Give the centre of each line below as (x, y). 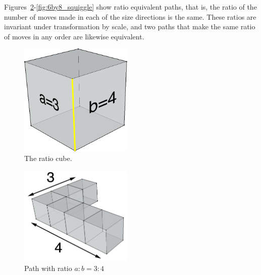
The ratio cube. (48, 158)
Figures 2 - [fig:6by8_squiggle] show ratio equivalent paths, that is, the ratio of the (130, 7)
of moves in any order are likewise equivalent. (74, 36)
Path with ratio (48, 268)
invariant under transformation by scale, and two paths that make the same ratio (130, 26)
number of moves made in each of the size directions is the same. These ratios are (130, 16)
